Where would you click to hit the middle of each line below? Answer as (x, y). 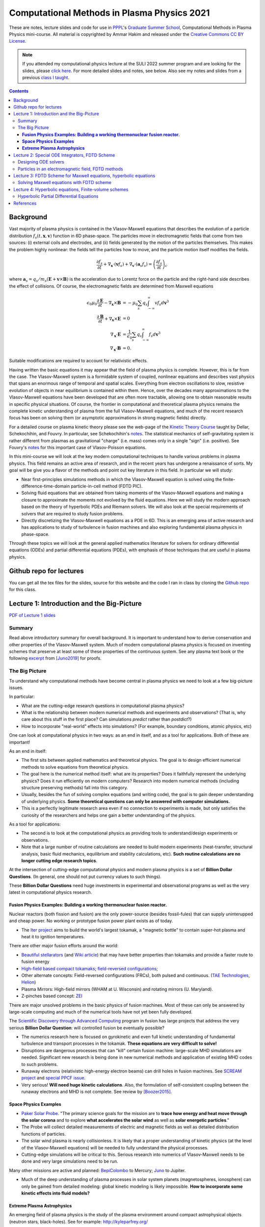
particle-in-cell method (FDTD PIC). (107, 486)
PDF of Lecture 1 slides (32, 615)
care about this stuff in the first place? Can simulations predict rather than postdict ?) (106, 720)
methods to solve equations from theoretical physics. (75, 767)
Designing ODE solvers (41, 162)
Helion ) (29, 982)
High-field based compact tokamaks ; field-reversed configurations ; (90, 968)
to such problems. (40, 1064)
